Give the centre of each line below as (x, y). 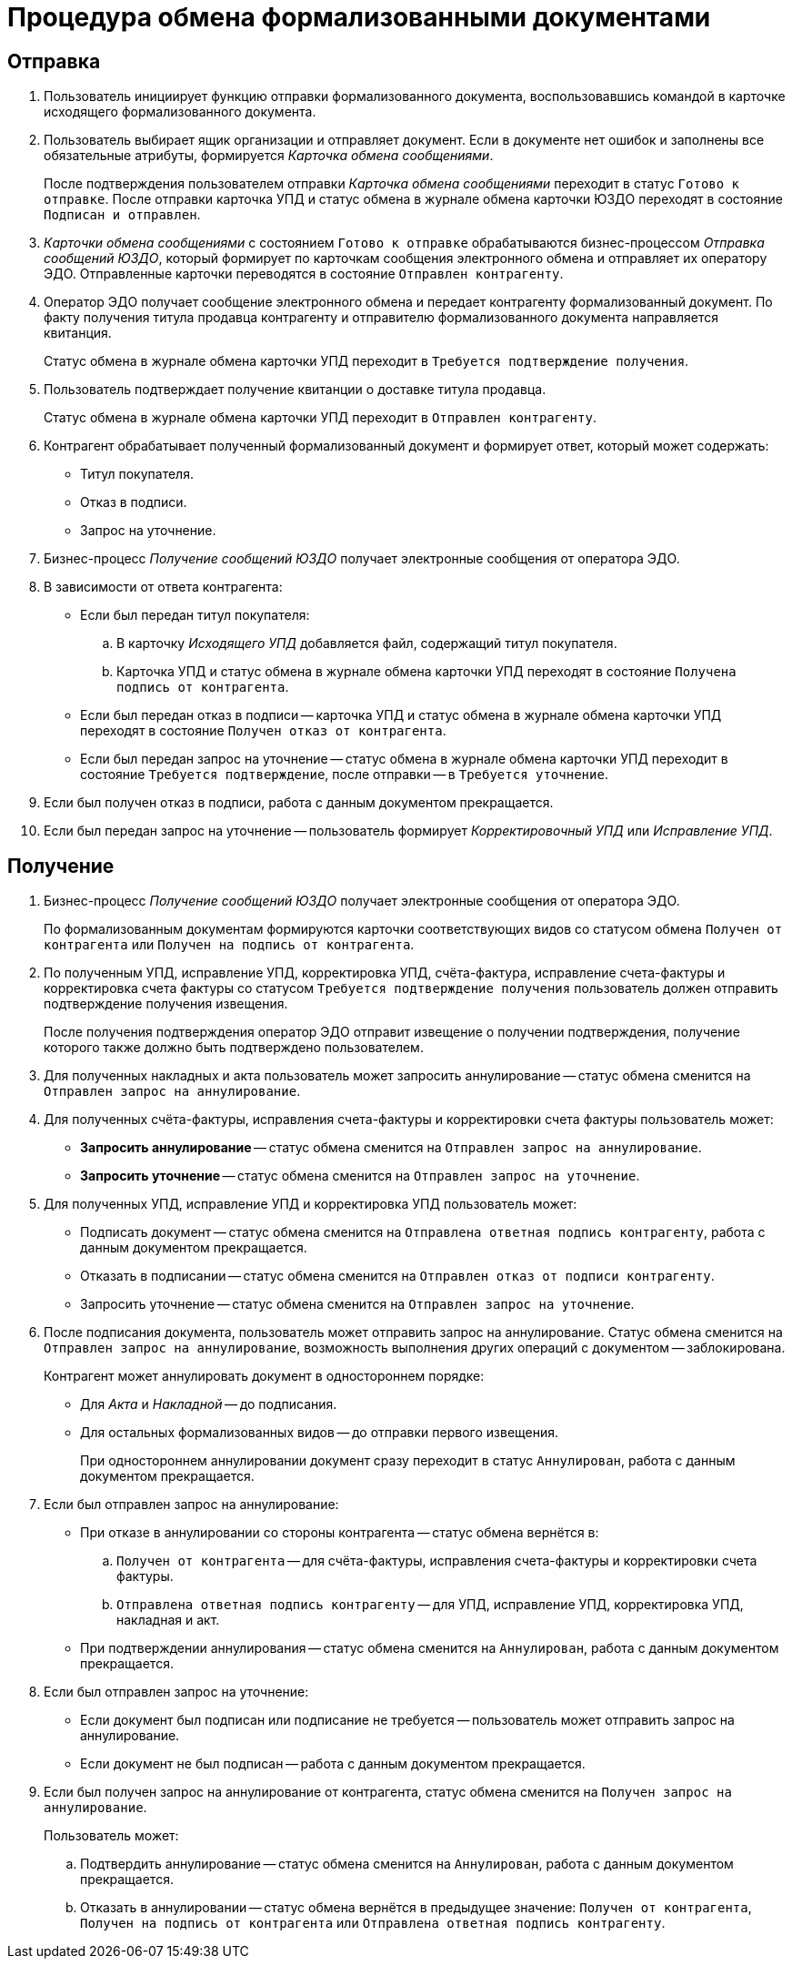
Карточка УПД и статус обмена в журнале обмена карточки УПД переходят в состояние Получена (426, 672)
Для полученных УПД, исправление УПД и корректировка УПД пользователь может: (311, 1204)
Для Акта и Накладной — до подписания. (209, 1404)
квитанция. (78, 333)
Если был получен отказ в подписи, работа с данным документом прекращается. (299, 803)
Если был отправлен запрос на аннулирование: (191, 1505)
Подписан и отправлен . (122, 215)
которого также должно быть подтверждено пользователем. (234, 1048)
